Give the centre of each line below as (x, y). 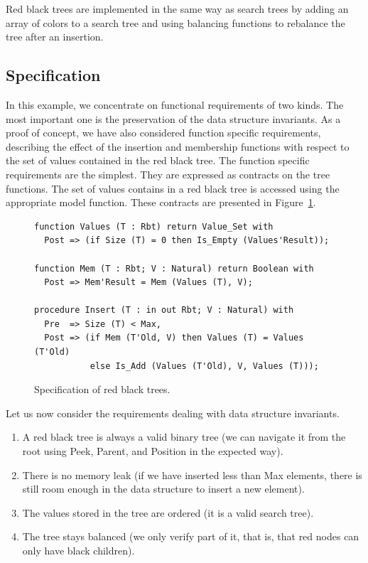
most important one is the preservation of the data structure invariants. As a (173, 118)
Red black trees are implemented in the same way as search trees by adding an (177, 9)
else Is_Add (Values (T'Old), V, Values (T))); (204, 366)
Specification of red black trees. (102, 389)
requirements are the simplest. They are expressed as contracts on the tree (168, 174)
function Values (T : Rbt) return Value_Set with (154, 226)
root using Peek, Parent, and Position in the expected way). (153, 451)
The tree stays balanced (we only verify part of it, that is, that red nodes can (191, 536)
